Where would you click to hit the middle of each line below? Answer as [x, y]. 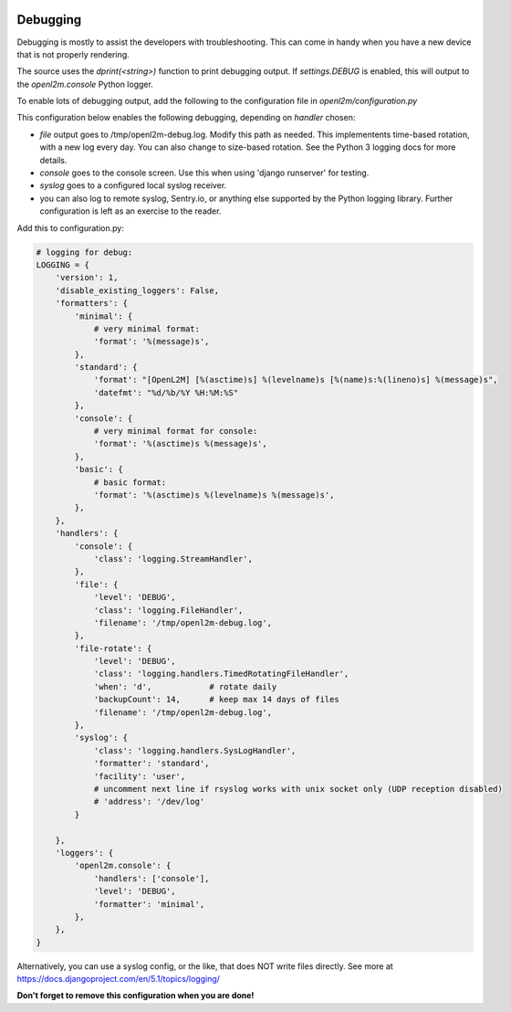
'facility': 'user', [140, 776]
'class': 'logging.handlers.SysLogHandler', [195, 750]
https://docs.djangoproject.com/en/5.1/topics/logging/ [119, 979]
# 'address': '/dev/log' [149, 802]
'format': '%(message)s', [151, 342]
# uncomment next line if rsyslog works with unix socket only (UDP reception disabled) [298, 789]
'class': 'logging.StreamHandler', [173, 559]
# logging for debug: [84, 252]
